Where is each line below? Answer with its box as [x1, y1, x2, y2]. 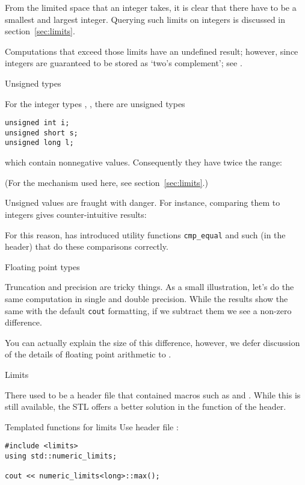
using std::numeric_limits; [5, 452, 117, 460]
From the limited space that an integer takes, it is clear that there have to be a [5, 1, 297, 13]
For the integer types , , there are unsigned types [5, 97, 185, 110]
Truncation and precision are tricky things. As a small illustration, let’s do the [5, 280, 294, 293]
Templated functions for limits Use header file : [5, 420, 179, 433]
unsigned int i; [5, 119, 70, 128]
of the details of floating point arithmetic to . [5, 348, 171, 360]
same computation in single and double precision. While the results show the [5, 292, 288, 304]
